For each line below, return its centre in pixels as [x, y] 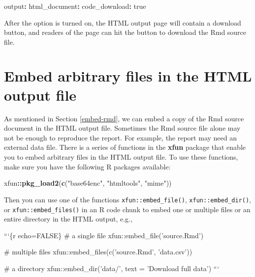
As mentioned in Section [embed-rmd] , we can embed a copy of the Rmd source [124, 118]
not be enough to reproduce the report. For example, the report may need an [120, 137]
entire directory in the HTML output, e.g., [68, 219]
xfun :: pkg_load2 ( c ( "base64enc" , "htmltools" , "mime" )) [88, 183]
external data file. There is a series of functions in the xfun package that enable [125, 147]
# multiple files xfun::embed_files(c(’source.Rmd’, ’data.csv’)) [98, 252]
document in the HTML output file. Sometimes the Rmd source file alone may [122, 128]
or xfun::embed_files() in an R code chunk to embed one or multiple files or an [127, 209]
